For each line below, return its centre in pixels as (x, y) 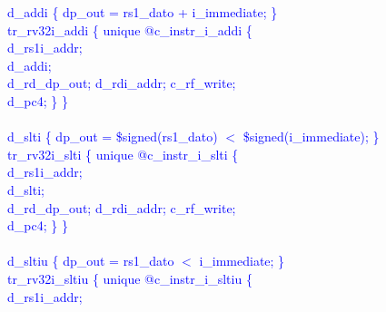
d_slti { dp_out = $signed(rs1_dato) (113, 136)
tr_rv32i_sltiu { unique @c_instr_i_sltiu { (130, 278)
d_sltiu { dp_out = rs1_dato (91, 261)
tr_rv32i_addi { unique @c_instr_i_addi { (130, 29)
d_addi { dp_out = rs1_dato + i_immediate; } (143, 12)
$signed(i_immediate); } (311, 136)
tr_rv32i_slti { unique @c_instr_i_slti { (123, 154)
